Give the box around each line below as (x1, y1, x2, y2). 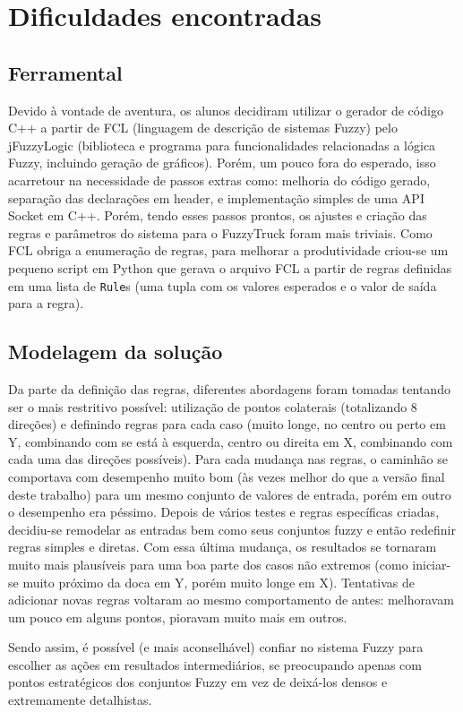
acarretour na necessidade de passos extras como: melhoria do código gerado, (8, 170, 431, 189)
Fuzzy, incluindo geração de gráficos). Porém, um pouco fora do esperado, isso (8, 153, 436, 172)
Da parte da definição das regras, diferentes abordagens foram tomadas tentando (8, 379, 450, 398)
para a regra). (8, 294, 84, 313)
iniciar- (412, 554, 451, 573)
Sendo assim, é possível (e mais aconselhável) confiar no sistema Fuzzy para (8, 638, 424, 656)
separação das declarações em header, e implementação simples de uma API (8, 188, 424, 207)
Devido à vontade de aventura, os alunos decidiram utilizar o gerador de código (8, 100, 443, 119)
